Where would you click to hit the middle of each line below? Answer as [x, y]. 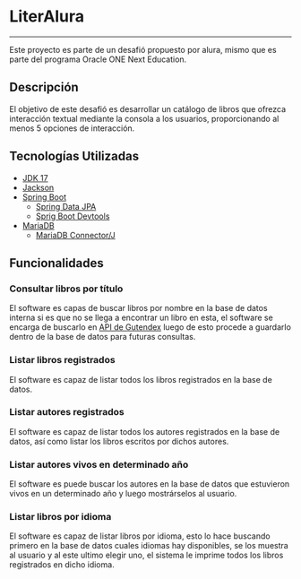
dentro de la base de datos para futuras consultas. [103, 337]
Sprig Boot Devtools [73, 216]
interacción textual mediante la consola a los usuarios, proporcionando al [144, 118]
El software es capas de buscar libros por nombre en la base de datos [138, 308]
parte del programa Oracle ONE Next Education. [98, 59]
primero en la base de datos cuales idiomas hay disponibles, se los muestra [149, 546]
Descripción [44, 87]
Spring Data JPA [66, 206]
